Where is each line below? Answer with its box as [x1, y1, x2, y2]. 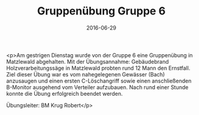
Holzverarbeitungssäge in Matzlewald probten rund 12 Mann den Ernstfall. [6, 64, 191, 72]
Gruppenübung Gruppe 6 [37, 4, 166, 18]
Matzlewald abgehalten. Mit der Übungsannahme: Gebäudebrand [6, 58, 169, 65]
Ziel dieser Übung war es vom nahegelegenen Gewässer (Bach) [6, 70, 165, 78]
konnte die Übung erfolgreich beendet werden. [6, 90, 123, 97]
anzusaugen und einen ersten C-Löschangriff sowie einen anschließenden [6, 77, 192, 84]
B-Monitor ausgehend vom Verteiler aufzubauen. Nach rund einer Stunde [6, 83, 189, 91]
